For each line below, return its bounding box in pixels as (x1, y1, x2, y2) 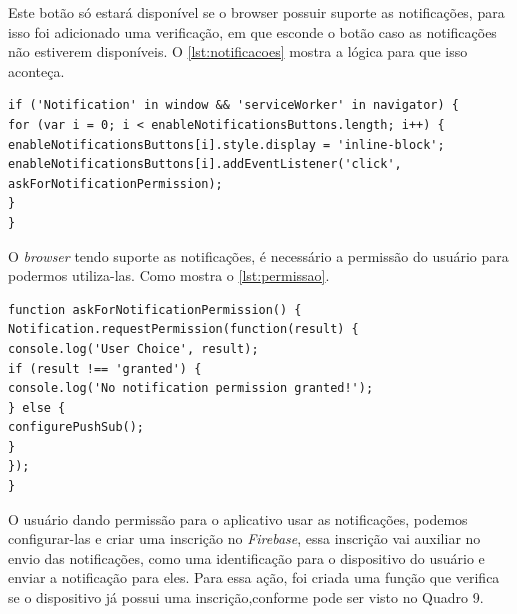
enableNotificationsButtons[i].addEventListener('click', (8, 157, 402, 172)
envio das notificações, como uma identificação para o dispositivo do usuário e (8, 547, 485, 568)
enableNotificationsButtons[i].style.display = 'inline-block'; (8, 137, 445, 152)
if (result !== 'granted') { (8, 361, 202, 376)
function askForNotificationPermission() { (8, 302, 302, 317)
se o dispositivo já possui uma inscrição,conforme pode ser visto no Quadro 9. (8, 587, 484, 608)
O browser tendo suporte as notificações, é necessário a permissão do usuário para (8, 245, 509, 266)
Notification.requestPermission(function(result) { (8, 322, 359, 337)
